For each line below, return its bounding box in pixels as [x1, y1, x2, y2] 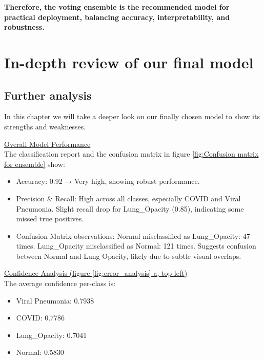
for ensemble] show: [4, 158, 65, 169]
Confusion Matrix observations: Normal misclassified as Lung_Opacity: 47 [16, 230, 250, 241]
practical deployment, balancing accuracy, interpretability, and [4, 11, 230, 22]
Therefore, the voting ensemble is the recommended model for [4, 2, 230, 12]
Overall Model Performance [4, 138, 91, 149]
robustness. [4, 22, 45, 32]
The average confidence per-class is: [4, 278, 116, 289]
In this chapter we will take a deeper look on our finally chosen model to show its [4, 111, 260, 122]
